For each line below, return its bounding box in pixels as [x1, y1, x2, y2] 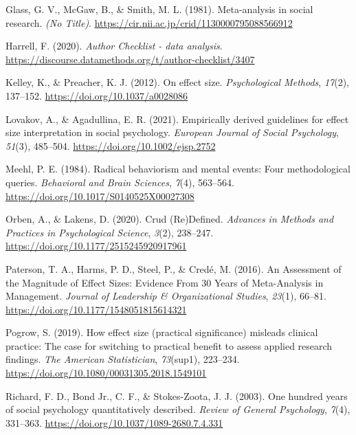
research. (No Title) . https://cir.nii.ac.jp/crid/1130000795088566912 [5, 15, 293, 30]
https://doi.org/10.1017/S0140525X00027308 [5, 188, 194, 203]
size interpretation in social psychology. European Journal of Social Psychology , [5, 125, 339, 140]
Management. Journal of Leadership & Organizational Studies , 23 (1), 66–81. [5, 289, 326, 303]
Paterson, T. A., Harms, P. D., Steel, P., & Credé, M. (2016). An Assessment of [5, 261, 342, 276]
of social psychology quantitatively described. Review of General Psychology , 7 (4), [5, 402, 351, 416]
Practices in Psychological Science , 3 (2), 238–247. [5, 225, 214, 239]
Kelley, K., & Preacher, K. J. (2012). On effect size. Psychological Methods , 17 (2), [5, 75, 349, 89]
